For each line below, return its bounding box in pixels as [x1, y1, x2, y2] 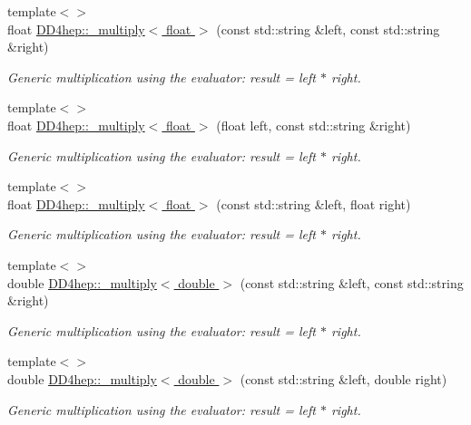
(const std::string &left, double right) [240, 369, 447, 388]
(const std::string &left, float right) [216, 194, 411, 213]
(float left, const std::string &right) [216, 115, 411, 134]
